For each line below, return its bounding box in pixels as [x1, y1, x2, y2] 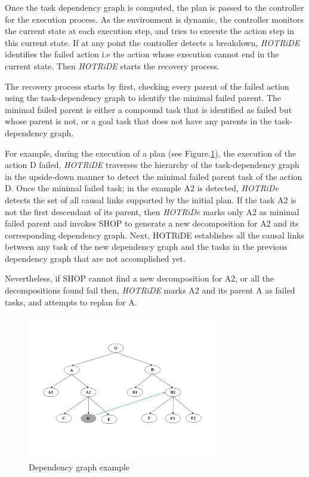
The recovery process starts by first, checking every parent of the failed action [5, 79, 289, 92]
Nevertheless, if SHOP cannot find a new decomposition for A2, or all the [5, 272, 274, 285]
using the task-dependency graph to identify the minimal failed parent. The [5, 91, 282, 104]
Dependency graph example [29, 461, 130, 473]
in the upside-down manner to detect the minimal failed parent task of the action [5, 170, 302, 182]
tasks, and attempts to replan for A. [5, 295, 137, 308]
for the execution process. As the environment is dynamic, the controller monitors [5, 13, 304, 25]
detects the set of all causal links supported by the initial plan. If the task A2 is [5, 193, 296, 206]
